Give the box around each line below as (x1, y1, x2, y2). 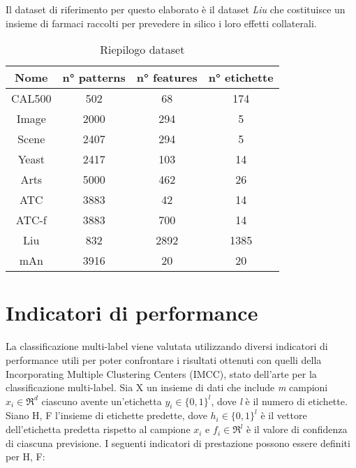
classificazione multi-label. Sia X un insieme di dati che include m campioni (6, 380, 328, 395)
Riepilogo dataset (100, 41, 185, 58)
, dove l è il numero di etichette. (211, 393, 348, 408)
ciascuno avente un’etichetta (41, 393, 162, 408)
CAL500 (11, 90, 52, 107)
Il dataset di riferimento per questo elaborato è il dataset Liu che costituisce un (6, 2, 346, 16)
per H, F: (6, 449, 45, 464)
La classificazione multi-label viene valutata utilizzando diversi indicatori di (6, 339, 328, 353)
